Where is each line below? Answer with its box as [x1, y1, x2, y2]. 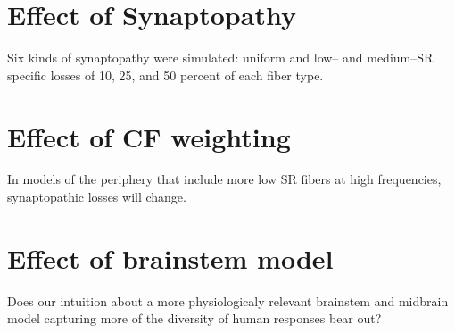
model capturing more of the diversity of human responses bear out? [7, 309, 382, 328]
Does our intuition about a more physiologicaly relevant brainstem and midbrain [7, 291, 449, 310]
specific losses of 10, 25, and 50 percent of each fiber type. [7, 65, 324, 84]
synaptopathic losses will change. [7, 187, 186, 206]
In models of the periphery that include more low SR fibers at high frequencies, [7, 170, 442, 188]
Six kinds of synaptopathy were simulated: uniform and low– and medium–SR [7, 48, 434, 67]
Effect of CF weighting [7, 118, 291, 154]
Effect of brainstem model [7, 239, 334, 276]
